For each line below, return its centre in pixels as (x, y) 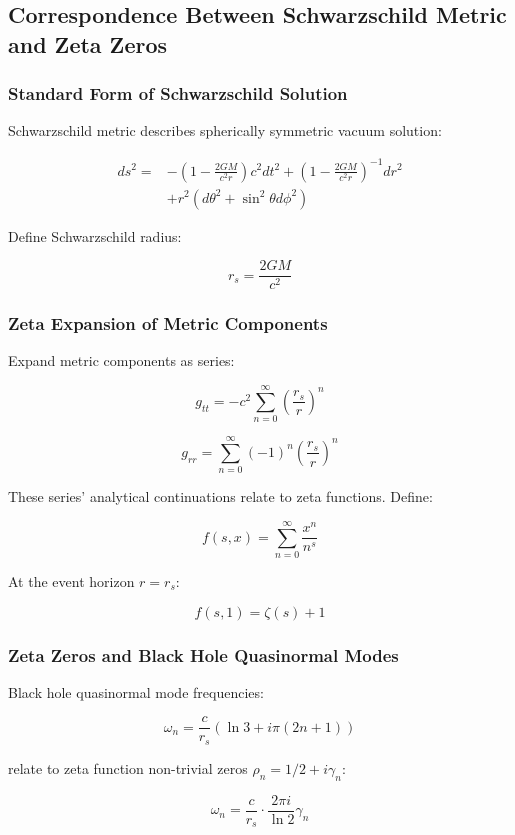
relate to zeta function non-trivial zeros (128, 767)
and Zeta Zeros (88, 43)
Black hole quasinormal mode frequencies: (136, 691)
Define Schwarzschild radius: (95, 235)
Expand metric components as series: (121, 360)
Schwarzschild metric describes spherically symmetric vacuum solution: (225, 130)
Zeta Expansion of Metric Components (168, 323)
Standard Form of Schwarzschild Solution (178, 93)
